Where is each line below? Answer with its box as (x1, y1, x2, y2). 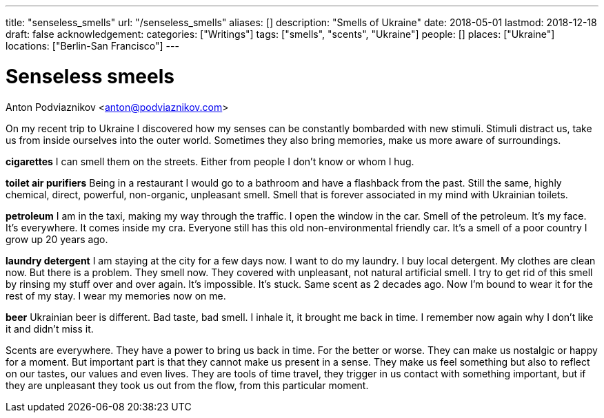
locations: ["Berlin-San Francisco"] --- (6, 40, 179, 52)
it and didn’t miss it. (6, 322, 94, 335)
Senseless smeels (6, 64, 174, 88)
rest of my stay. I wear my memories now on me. (6, 289, 226, 302)
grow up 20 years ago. (6, 233, 108, 245)
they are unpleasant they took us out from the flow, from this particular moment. (6, 379, 369, 391)
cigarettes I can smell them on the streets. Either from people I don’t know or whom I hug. (6, 155, 414, 167)
